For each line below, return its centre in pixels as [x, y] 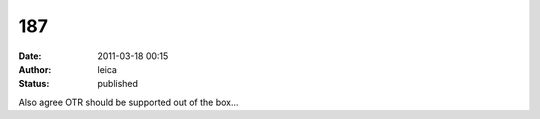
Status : [34, 84]
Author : [35, 69]
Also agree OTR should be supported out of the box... [128, 102]
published [118, 84]
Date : [30, 56]
